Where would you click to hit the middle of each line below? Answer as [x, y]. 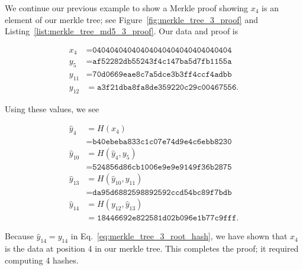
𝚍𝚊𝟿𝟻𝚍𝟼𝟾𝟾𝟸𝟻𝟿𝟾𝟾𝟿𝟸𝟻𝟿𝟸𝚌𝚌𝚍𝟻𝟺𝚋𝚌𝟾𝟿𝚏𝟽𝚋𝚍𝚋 [162, 193]
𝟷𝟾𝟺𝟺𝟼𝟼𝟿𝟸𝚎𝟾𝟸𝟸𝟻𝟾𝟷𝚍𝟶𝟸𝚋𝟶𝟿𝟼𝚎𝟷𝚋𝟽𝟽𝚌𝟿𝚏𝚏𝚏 [167, 218]
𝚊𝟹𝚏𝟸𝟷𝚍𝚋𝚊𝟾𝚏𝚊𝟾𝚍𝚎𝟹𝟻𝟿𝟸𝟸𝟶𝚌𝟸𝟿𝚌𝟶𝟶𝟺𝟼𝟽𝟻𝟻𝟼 [167, 87]
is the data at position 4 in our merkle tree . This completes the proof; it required [152, 248]
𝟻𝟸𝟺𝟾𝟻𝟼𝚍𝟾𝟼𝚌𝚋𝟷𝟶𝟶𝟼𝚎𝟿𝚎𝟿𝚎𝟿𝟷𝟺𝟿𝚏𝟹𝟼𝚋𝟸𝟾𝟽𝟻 [162, 167]
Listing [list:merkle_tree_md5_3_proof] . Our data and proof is [122, 31]
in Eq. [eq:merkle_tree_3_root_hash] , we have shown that [179, 236]
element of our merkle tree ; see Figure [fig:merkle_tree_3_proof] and [131, 19]
